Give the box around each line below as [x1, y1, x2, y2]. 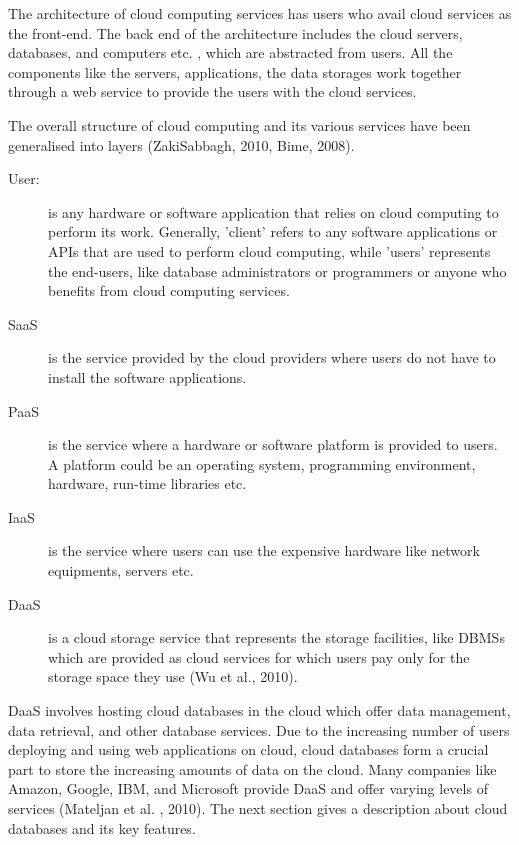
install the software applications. [48, 366, 247, 387]
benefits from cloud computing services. [48, 280, 290, 301]
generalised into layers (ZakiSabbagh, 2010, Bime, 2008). [8, 134, 355, 155]
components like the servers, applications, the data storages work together [8, 61, 462, 82]
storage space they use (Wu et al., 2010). [48, 666, 298, 687]
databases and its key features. [8, 817, 196, 838]
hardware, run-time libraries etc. [48, 473, 247, 494]
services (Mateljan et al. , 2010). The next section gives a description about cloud [8, 798, 508, 818]
